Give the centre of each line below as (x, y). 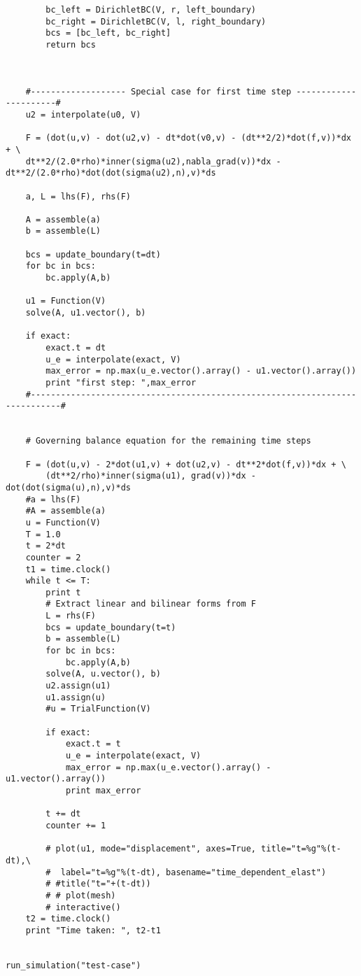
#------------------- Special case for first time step (158, 91)
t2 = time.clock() (68, 919)
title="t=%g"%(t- (301, 849)
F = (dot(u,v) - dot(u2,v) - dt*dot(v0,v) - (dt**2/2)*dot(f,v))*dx (188, 138)
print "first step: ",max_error (121, 383)
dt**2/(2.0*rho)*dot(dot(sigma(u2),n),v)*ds (111, 173)
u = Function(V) (63, 522)
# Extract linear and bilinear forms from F (151, 604)
